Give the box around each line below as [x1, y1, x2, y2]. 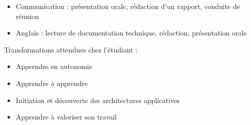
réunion [16, 10, 39, 21]
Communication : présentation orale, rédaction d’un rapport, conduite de [16, 1, 240, 11]
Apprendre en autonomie [16, 61, 92, 71]
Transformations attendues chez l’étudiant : [4, 44, 138, 54]
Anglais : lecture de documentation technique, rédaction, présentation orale [16, 27, 247, 38]
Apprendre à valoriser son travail [16, 111, 117, 122]
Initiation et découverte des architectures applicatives [16, 94, 180, 105]
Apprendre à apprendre [16, 77, 88, 88]
